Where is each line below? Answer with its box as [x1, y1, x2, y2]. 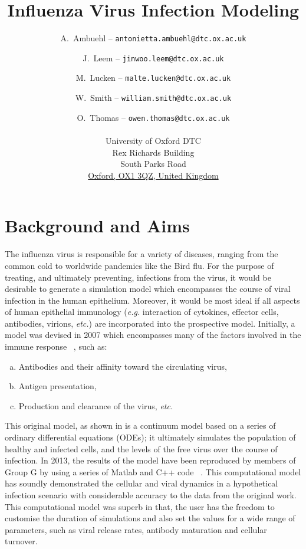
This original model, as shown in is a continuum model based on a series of [5, 419, 276, 432]
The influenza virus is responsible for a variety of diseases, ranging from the [5, 248, 278, 260]
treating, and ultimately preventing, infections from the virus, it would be [5, 271, 271, 283]
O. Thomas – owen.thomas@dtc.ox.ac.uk [77, 111, 230, 123]
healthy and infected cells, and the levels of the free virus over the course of [5, 442, 278, 455]
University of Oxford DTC [106, 134, 201, 146]
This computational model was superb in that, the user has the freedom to [5, 500, 275, 512]
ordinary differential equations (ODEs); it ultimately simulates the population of [5, 431, 296, 443]
